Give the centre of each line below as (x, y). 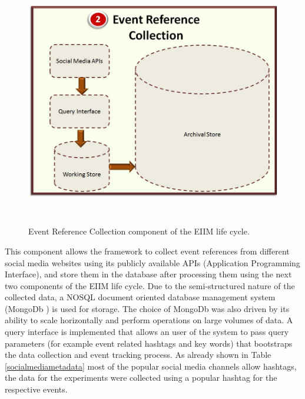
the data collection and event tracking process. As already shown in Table (138, 355)
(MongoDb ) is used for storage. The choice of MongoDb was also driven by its (147, 308)
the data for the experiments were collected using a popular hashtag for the (141, 378)
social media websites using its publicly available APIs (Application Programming (152, 262)
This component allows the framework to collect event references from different (147, 251)
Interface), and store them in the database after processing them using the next (148, 274)
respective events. (36, 389)
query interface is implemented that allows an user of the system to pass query (147, 332)
